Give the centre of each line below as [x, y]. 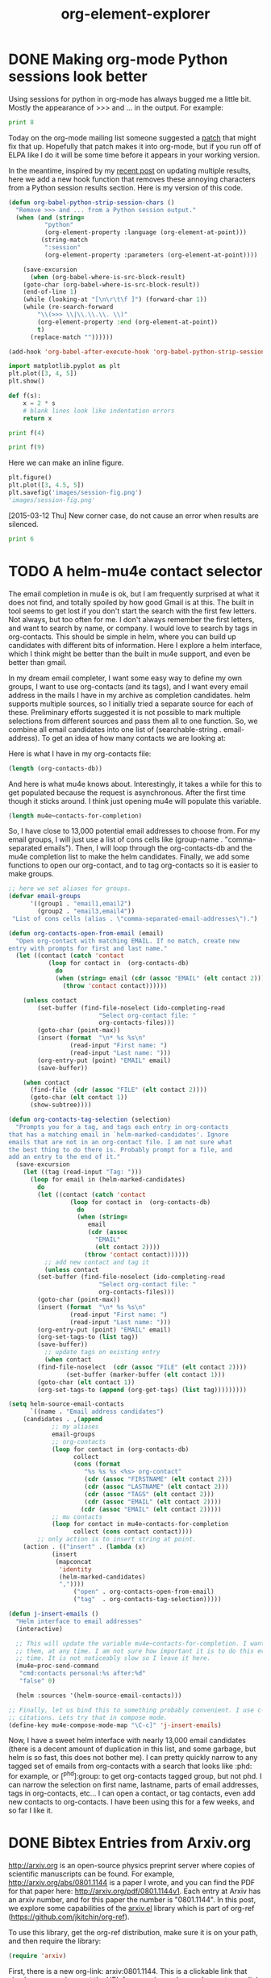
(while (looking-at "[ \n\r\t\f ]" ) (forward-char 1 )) [115, 299]
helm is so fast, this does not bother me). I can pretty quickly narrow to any [133, 1758]
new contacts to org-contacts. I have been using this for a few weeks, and [132, 1802]
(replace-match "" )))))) [71, 337]
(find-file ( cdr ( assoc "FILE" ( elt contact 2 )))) [118, 1090]
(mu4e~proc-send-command [57, 1666]
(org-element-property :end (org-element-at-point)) [128, 322]
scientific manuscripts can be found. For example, [92, 1874]
